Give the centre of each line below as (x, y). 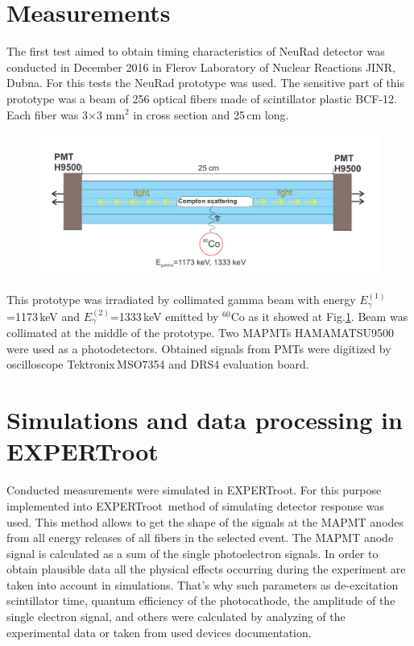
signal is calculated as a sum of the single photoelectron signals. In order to (193, 553)
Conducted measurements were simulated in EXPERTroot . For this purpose (194, 490)
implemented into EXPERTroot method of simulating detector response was (196, 505)
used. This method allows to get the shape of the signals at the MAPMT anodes (205, 521)
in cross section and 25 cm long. (211, 114)
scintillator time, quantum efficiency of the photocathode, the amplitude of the (201, 600)
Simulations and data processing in (205, 420)
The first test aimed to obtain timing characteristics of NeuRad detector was (196, 51)
